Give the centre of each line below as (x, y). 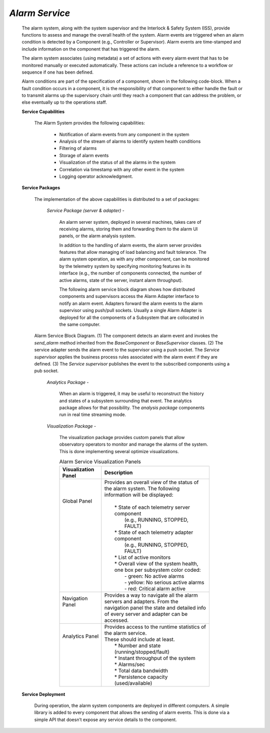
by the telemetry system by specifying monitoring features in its (125, 266)
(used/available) (133, 683)
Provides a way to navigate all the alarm (151, 595)
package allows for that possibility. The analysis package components (132, 408)
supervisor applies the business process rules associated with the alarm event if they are (126, 357)
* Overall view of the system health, (156, 563)
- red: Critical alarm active (155, 588)
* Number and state (137, 645)
